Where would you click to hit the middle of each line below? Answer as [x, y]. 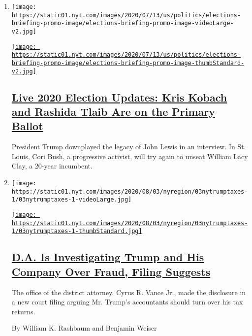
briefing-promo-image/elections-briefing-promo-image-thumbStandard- [128, 63]
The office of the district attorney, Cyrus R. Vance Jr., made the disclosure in [129, 292]
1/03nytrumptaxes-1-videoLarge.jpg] [72, 200]
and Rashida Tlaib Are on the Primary [113, 112]
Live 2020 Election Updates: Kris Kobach [119, 97]
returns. [23, 311]
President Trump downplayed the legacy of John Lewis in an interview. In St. [129, 147]
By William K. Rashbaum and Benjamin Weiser [84, 328]
